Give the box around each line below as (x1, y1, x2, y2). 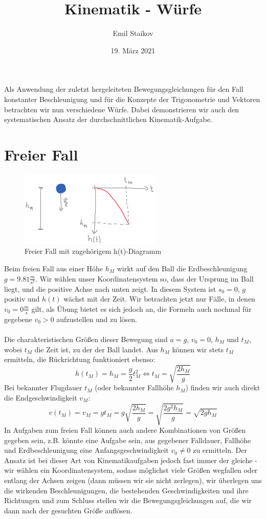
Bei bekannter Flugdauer (4, 382, 82, 393)
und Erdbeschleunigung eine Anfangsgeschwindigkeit (4, 445, 169, 455)
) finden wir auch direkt (185, 382, 260, 393)
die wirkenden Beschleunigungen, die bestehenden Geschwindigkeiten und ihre (4, 485, 249, 495)
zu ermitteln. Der (193, 445, 247, 455)
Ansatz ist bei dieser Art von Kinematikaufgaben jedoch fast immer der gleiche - (4, 454, 257, 465)
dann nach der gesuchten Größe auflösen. (4, 505, 132, 515)
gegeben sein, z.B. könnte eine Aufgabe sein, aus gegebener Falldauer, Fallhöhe (4, 434, 251, 445)
